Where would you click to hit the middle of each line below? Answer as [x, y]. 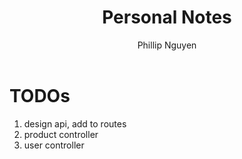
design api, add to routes [75, 123]
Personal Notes [167, 17]
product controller [61, 134]
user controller [54, 145]
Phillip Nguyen [167, 45]
